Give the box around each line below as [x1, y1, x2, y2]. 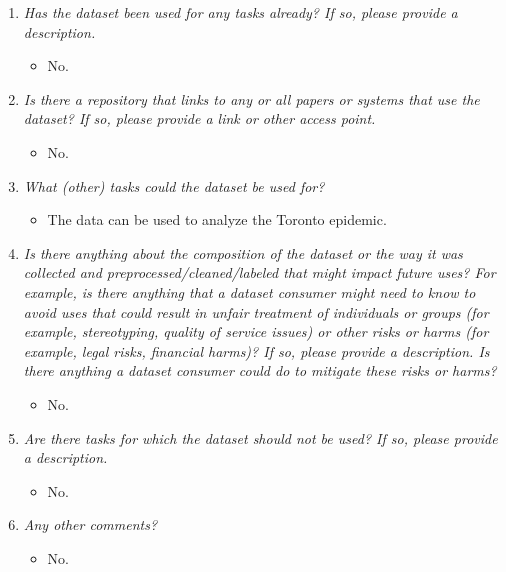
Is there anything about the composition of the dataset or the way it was [23, 242, 463, 263]
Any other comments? [23, 514, 158, 535]
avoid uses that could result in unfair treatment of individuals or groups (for [23, 301, 489, 322]
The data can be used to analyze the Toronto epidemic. [47, 209, 387, 230]
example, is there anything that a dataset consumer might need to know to [23, 281, 476, 302]
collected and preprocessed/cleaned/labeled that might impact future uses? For [23, 262, 496, 283]
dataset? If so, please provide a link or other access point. [23, 108, 376, 129]
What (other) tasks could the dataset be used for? [23, 175, 325, 196]
